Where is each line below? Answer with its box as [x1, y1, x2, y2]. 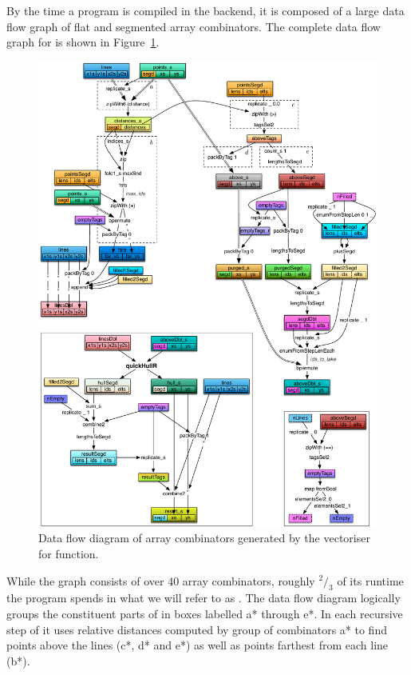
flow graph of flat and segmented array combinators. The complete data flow [6, 18, 381, 34]
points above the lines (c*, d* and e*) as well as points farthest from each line [6, 637, 389, 653]
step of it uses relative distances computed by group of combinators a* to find [6, 621, 387, 637]
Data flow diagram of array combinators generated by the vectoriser [38, 529, 370, 546]
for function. [38, 545, 99, 561]
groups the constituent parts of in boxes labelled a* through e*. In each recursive [6, 605, 403, 621]
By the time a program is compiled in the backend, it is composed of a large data [6, 2, 405, 18]
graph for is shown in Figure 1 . [6, 34, 160, 50]
